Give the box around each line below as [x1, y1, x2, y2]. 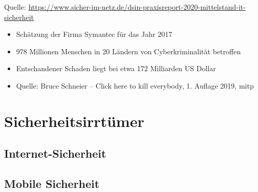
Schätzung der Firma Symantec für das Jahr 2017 [16, 29, 173, 39]
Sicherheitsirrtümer [4, 110, 144, 131]
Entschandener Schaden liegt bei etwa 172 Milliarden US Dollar [16, 63, 216, 74]
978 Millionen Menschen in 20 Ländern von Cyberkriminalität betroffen [16, 46, 241, 56]
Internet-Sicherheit [4, 145, 106, 161]
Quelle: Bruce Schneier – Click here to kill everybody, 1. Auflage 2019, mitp [16, 80, 254, 91]
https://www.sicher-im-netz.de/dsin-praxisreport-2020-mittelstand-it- [28, 2, 246, 12]
